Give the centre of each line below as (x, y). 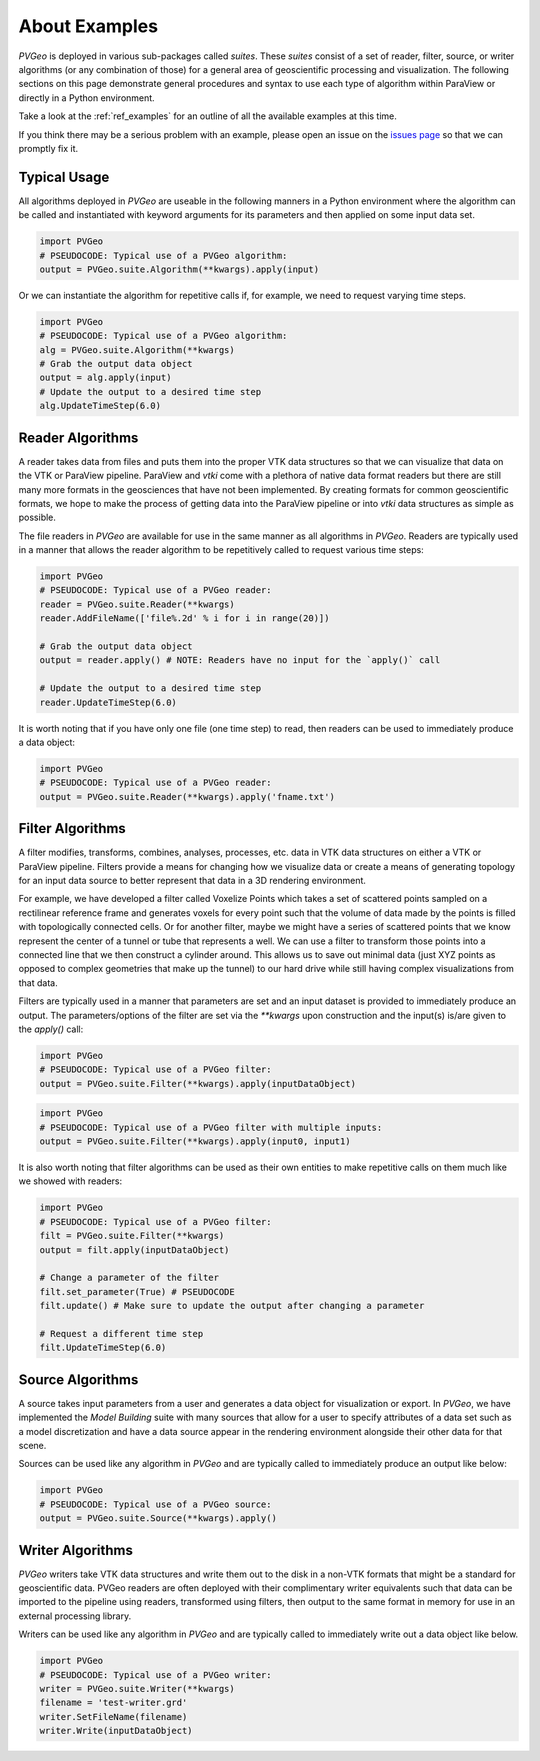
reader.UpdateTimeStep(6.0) (108, 702)
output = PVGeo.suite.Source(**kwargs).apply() (158, 1518)
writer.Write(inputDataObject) (116, 1731)
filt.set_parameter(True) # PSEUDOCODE (137, 1291)
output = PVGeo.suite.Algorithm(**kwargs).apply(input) (179, 269)
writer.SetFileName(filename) (113, 1716)
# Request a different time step (121, 1333)
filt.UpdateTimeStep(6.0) (103, 1348)
